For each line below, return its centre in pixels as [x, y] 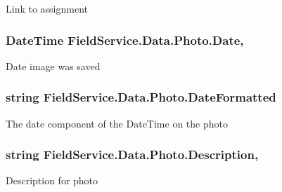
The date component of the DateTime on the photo [117, 123]
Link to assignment [47, 8]
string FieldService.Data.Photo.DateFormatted [141, 97]
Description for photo [52, 180]
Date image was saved [53, 66]
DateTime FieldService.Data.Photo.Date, [125, 40]
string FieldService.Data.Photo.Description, [132, 155]
